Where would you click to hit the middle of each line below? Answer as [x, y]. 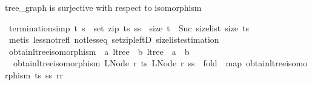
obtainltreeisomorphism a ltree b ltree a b [99, 51]
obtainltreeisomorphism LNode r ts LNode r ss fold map [128, 63]
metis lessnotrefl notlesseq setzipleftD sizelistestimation [114, 39]
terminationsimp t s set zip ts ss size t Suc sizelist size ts [129, 27]
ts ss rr [49, 74]
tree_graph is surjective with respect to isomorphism [103, 7]
